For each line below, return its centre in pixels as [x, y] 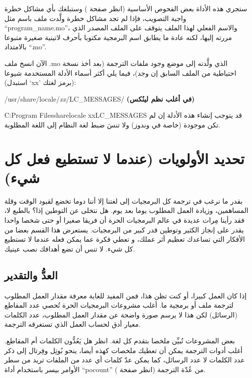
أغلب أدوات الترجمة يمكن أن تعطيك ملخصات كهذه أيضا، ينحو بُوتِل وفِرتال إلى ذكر [124, 350]
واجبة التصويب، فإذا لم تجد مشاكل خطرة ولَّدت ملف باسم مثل [95, 18]
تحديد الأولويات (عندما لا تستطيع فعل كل [125, 158]
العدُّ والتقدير [31, 275]
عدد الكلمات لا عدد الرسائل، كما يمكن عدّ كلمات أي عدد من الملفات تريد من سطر [125, 360]
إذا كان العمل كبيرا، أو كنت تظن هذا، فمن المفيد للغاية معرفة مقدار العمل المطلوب [126, 295]
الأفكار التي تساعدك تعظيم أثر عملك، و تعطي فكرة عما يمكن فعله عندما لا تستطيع [125, 239]
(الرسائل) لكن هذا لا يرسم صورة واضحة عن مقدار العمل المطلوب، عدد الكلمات [121, 314]
